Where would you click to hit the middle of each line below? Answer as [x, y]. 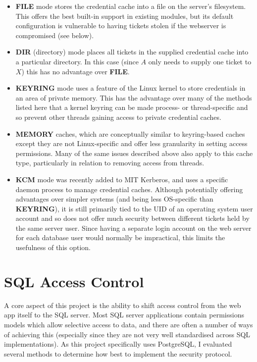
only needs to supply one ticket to [200, 61]
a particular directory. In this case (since [77, 61]
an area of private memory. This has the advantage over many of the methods [134, 97]
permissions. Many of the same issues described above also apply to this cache [134, 153]
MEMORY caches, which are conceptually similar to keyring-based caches [130, 133]
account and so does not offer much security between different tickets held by [132, 218]
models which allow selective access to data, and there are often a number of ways [128, 324]
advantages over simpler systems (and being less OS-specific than [114, 199]
